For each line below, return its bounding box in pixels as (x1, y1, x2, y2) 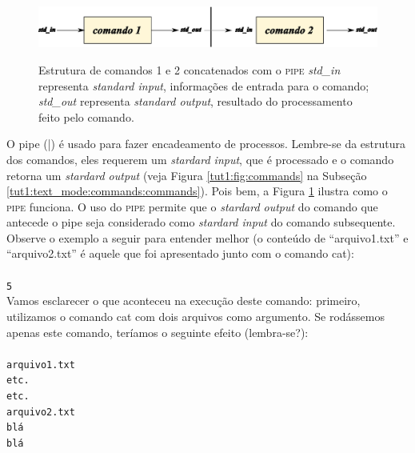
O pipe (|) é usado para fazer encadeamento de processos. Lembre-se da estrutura (6, 135, 405, 152)
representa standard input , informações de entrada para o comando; (38, 77, 369, 94)
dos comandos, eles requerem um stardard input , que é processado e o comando (6, 150, 394, 167)
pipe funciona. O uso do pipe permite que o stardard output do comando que (6, 198, 378, 214)
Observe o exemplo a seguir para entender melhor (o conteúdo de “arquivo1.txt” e (6, 229, 409, 246)
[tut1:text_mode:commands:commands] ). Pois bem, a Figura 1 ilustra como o (6, 182, 388, 199)
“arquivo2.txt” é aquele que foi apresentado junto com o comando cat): (6, 245, 354, 262)
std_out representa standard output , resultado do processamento (38, 93, 353, 110)
